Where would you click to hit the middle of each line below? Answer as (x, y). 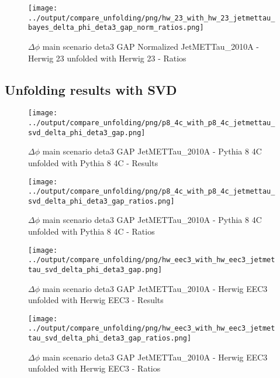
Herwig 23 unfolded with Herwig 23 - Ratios (107, 58)
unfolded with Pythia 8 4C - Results (93, 162)
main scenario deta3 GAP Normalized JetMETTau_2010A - (151, 46)
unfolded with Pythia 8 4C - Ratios (91, 231)
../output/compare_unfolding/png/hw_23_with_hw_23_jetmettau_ (152, 18)
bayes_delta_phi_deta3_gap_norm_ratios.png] (116, 28)
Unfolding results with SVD (91, 89)
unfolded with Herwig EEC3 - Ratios (94, 368)
